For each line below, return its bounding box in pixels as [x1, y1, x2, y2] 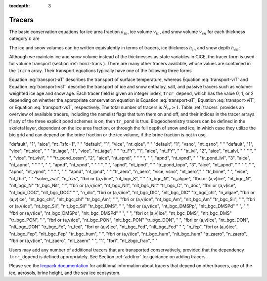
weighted [9, 90, 28, 96]
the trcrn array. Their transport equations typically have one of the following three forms [9, 67, 192, 74]
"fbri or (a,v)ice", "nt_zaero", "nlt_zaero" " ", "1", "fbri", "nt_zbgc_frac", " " [9, 238, 158, 244]
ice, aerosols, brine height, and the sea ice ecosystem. [9, 270, 121, 276]
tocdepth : [9, 3, 30, 8]
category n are [9, 36, 40, 41]
